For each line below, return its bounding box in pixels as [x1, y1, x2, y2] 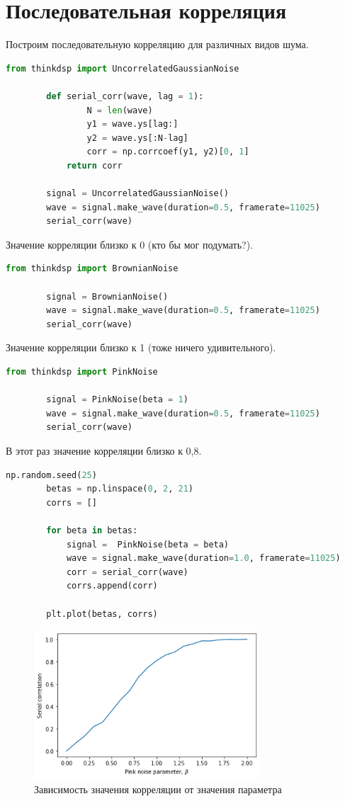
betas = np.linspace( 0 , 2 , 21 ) [46, 484, 193, 494]
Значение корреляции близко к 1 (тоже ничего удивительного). [6, 340, 276, 355]
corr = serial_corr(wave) [66, 567, 188, 577]
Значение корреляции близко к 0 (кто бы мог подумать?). [6, 237, 254, 251]
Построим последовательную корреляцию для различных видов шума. [6, 37, 309, 52]
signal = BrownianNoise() [46, 291, 169, 302]
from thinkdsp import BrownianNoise [6, 263, 179, 274]
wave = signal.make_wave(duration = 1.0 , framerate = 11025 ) [66, 553, 341, 564]
